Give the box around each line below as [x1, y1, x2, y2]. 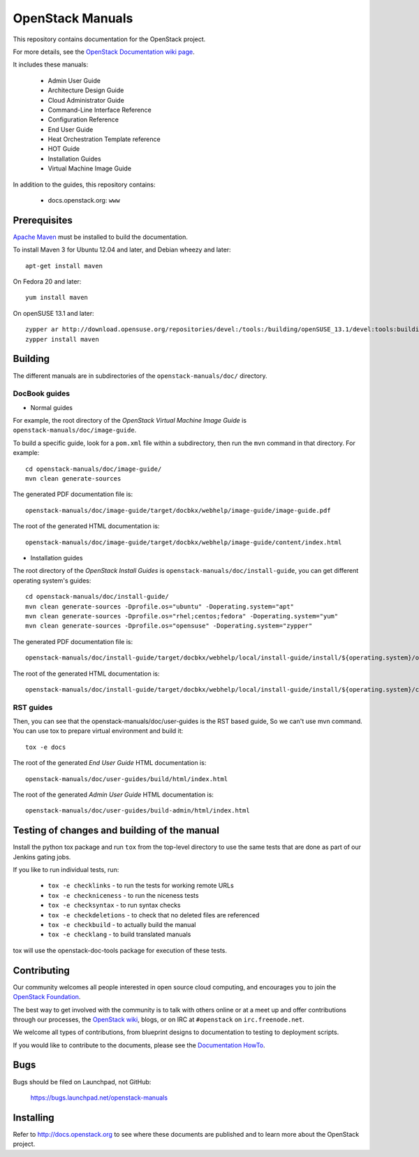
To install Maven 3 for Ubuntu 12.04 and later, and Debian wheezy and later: [13, 245, 231, 254]
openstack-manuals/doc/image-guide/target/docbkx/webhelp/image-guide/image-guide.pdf [25, 507, 331, 514]
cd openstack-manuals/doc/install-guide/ [25, 592, 169, 601]
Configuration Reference [47, 115, 119, 124]
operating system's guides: [13, 576, 91, 585]
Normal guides [30, 403, 73, 412]
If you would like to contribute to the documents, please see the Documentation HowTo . [13, 1041, 265, 1049]
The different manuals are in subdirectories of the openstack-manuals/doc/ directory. [13, 371, 267, 380]
